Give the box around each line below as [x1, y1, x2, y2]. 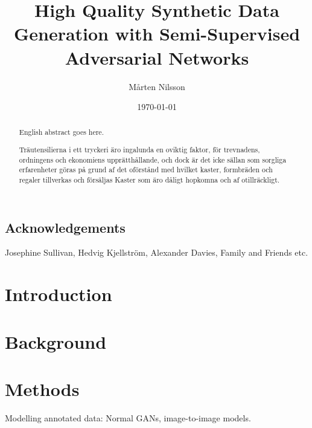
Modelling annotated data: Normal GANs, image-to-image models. [5, 411, 251, 424]
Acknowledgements [5, 218, 126, 236]
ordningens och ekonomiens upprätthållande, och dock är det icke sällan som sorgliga [19, 154, 287, 164]
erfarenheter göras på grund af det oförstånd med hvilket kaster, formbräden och [19, 164, 273, 175]
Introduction [5, 282, 112, 306]
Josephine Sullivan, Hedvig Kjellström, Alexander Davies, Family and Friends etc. [5, 246, 308, 259]
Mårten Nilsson [129, 80, 185, 92]
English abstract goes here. [19, 127, 104, 137]
